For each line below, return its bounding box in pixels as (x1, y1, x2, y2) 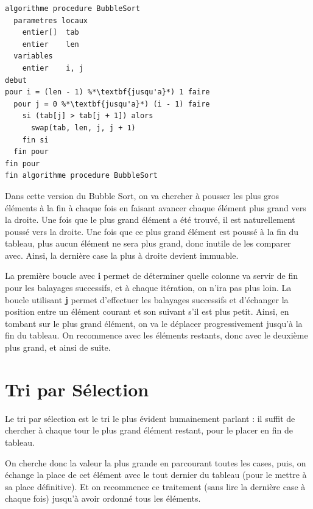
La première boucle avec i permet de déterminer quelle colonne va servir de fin (5, 269, 298, 282)
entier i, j (22, 63, 83, 72)
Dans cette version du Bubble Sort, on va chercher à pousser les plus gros (5, 189, 279, 202)
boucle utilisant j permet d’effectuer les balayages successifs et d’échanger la (5, 293, 289, 306)
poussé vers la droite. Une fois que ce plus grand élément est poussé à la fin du (5, 225, 299, 237)
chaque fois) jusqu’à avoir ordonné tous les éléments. (5, 492, 201, 505)
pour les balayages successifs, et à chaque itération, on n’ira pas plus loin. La (5, 281, 292, 294)
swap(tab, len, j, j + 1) (30, 123, 136, 132)
